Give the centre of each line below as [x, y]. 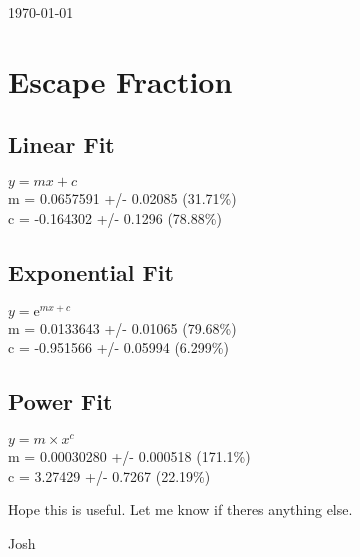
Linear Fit [61, 144]
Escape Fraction [120, 80]
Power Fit [60, 401]
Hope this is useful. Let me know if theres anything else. [180, 509]
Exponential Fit [91, 271]
